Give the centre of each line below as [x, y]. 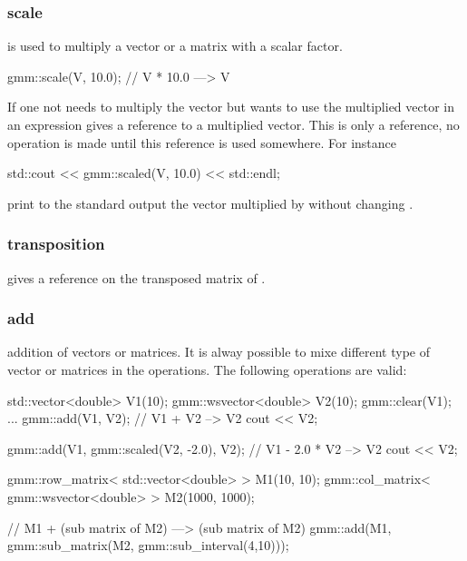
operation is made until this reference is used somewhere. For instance [202, 142]
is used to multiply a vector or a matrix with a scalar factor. [175, 46]
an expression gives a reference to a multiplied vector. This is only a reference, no [233, 124]
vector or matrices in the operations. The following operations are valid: [207, 369]
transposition [56, 244]
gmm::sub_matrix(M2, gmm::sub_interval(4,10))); [148, 545]
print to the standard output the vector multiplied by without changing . [210, 203]
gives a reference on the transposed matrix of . [136, 277]
